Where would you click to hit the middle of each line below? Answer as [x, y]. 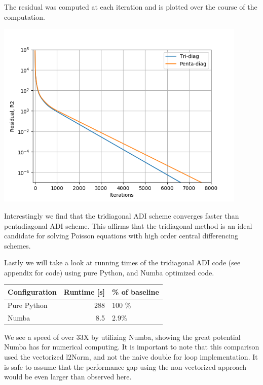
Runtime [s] [84, 291]
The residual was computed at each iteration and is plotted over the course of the [131, 7]
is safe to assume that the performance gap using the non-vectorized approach [125, 366]
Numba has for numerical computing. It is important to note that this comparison [132, 347]
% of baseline [136, 291]
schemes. [17, 245]
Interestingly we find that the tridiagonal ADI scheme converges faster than [122, 215]
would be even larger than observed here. [68, 377]
